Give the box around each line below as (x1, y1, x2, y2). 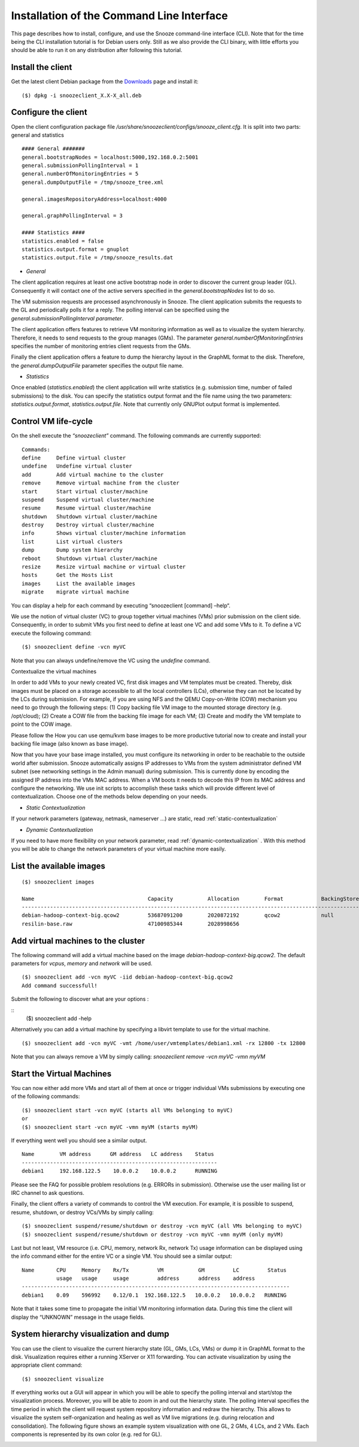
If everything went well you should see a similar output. (11, 1137, 147, 1144)
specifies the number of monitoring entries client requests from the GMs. (11, 342, 191, 350)
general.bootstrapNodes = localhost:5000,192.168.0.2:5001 (22, 153, 199, 161)
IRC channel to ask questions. (11, 1189, 85, 1196)
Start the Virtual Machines (11, 1068, 112, 1079)
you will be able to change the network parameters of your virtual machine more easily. (11, 845, 226, 853)
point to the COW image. (11, 721, 72, 728)
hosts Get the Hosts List (22, 572, 114, 579)
